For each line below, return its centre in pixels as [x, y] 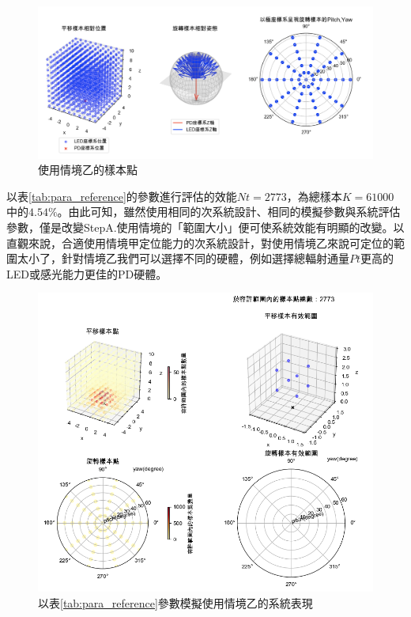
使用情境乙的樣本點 [88, 170]
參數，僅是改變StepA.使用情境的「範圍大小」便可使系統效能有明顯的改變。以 [205, 227]
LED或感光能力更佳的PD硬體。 [87, 273]
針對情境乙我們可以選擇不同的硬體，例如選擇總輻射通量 [205, 258]
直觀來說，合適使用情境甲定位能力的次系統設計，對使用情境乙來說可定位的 [200, 242]
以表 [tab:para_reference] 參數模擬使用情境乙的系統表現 [175, 602]
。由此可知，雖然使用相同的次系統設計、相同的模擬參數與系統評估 [229, 212]
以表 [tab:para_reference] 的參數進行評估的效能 [122, 196]
